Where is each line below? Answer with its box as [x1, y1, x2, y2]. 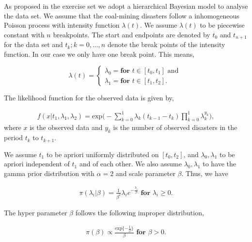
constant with [4, 29, 45, 39]
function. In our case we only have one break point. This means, [4, 48, 195, 59]
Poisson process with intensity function [4, 20, 120, 30]
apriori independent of [4, 159, 70, 169]
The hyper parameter [4, 207, 67, 217]
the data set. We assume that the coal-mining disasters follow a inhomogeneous [4, 10, 239, 20]
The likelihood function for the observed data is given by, [4, 93, 174, 103]
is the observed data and [30, 122, 103, 132]
